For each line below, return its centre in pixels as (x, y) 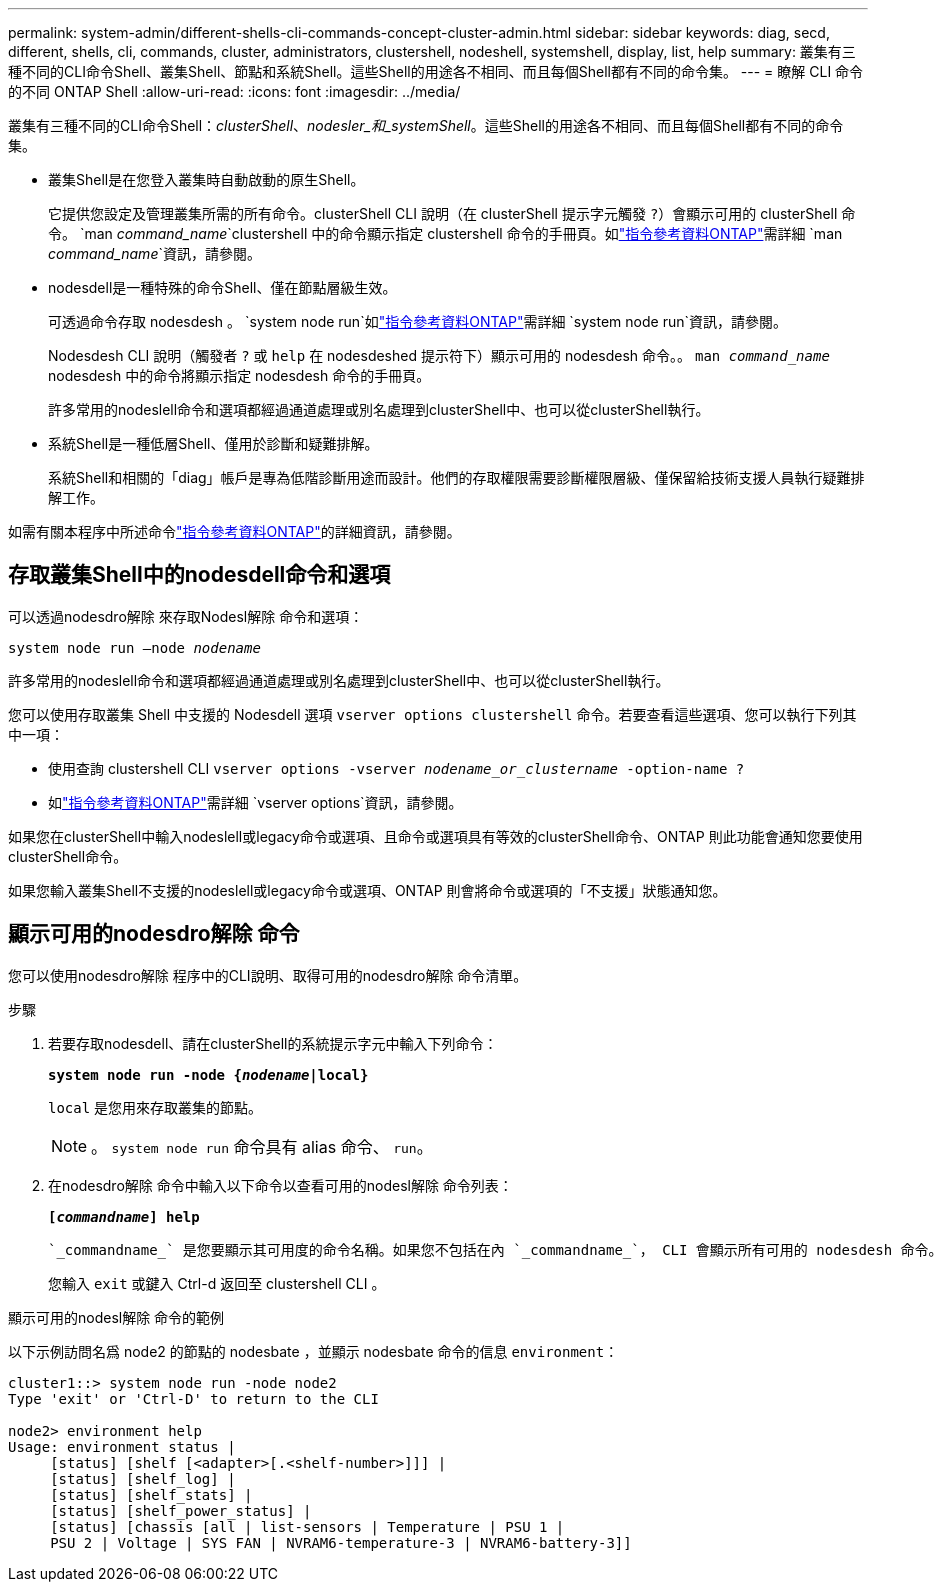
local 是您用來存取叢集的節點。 (155, 1107)
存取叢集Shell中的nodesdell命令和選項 (199, 575)
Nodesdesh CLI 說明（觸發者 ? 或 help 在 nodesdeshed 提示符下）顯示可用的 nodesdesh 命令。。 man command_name (439, 355)
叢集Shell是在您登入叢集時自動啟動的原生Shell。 (206, 179)
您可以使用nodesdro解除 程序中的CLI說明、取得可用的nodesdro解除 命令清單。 (268, 975)
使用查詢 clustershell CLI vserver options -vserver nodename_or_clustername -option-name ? (396, 768)
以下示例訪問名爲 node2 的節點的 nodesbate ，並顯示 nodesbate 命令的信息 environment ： (313, 1351)
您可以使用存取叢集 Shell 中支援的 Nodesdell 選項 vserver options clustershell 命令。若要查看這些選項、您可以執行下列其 (432, 714)
